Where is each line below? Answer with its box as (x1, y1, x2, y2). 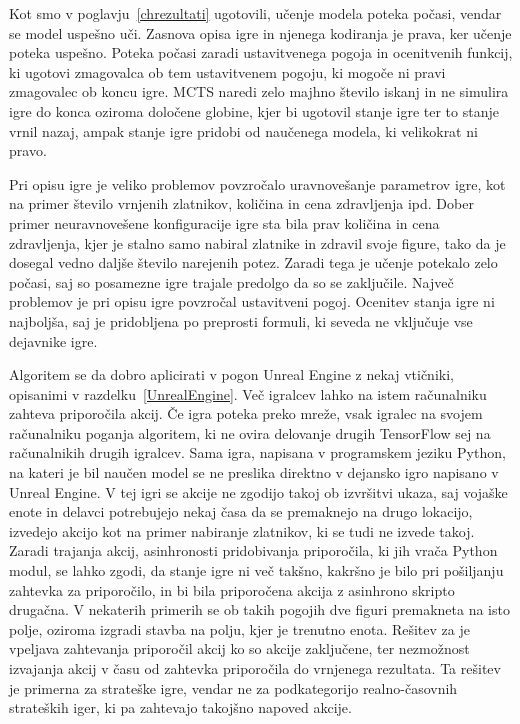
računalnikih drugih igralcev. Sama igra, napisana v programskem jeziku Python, (9, 442, 506, 463)
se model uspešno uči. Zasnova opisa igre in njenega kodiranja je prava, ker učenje (9, 22, 512, 43)
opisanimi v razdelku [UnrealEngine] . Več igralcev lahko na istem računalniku (9, 383, 487, 404)
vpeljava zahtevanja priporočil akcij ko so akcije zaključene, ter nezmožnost (9, 638, 470, 659)
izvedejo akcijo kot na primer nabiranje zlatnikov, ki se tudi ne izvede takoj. (9, 520, 475, 541)
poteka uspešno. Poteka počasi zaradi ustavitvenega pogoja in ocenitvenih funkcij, (9, 42, 513, 63)
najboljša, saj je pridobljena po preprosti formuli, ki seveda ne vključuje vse (9, 310, 473, 331)
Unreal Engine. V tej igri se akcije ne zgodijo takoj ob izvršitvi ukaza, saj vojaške (9, 481, 508, 502)
